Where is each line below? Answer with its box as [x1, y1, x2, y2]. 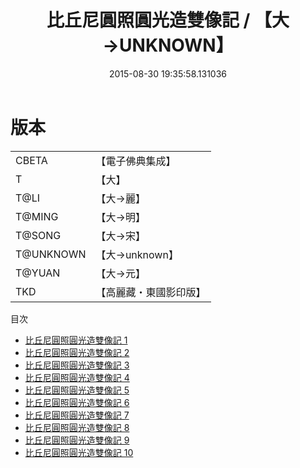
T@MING [15, 209, 59, 223]
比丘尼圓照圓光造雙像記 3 [24, 359, 130, 371]
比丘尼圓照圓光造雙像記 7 [24, 409, 130, 421]
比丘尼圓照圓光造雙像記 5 [24, 384, 130, 396]
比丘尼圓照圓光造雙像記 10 [24, 446, 134, 458]
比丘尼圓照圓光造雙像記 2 [24, 346, 130, 358]
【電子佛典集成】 [95, 154, 177, 168]
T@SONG [15, 228, 62, 242]
